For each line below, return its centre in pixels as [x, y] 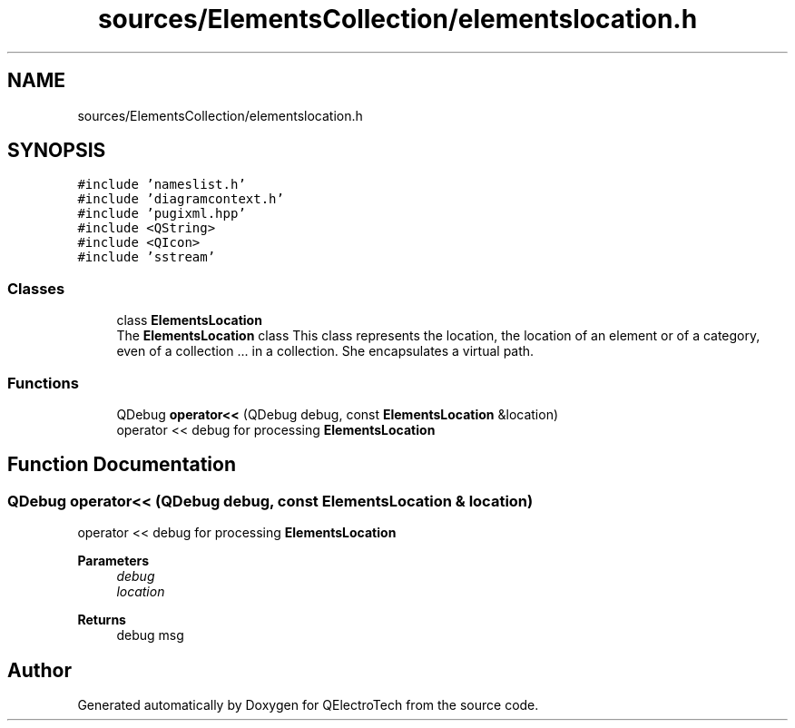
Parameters [113, 561]
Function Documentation [122, 465]
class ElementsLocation [189, 320]
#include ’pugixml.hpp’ [162, 214]
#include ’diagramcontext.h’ [181, 199]
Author [39, 670]
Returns [102, 620]
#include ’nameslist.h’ [162, 185]
